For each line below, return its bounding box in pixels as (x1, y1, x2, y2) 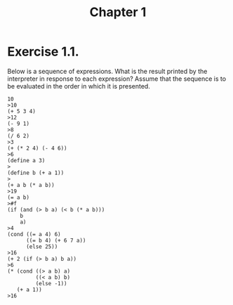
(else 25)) (25, 243, 58, 250)
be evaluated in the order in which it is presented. (7, 82, 151, 90)
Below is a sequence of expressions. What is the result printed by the (7, 67, 208, 75)
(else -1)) (35, 280, 68, 287)
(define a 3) (7, 157, 46, 164)
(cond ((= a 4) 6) (7, 231, 61, 238)
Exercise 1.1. (7, 44, 79, 60)
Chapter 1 (89, 4, 147, 20)
